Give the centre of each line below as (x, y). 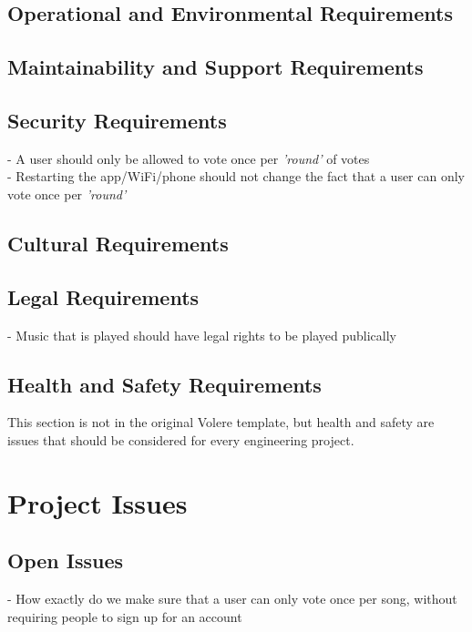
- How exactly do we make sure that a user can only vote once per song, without (232, 599)
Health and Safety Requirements (164, 384)
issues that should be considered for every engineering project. (181, 439)
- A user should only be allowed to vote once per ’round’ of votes (189, 158)
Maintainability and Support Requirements (215, 67)
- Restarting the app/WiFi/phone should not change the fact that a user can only (236, 176)
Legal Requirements (103, 296)
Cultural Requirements (118, 243)
